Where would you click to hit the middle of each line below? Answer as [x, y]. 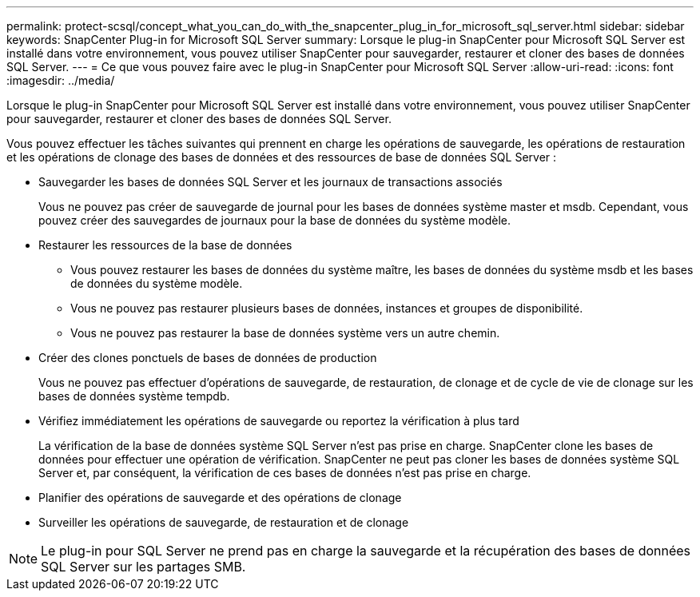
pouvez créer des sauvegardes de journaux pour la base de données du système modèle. [275, 220]
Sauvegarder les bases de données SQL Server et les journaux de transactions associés [270, 182]
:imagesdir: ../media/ [61, 80]
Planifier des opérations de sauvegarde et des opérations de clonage [220, 497]
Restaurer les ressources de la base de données [165, 245]
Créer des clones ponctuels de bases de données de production [208, 358]
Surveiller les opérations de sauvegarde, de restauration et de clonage [224, 522]
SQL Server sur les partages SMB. [143, 567]
